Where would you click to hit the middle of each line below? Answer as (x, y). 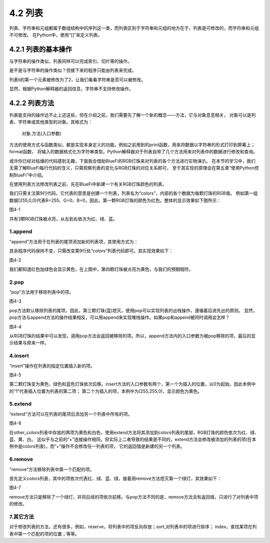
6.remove (21, 459)
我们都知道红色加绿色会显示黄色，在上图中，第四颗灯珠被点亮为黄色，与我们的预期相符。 (101, 269)
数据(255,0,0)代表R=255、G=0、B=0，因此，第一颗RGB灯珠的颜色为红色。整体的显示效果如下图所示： (115, 200)
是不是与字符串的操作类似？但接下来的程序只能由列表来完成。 (73, 71)
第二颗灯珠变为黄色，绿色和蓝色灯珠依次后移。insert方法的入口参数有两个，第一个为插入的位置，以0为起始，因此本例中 (132, 384)
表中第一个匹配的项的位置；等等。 (44, 533)
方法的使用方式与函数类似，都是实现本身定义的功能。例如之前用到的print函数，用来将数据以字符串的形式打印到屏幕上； (132, 145)
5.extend (20, 404)
